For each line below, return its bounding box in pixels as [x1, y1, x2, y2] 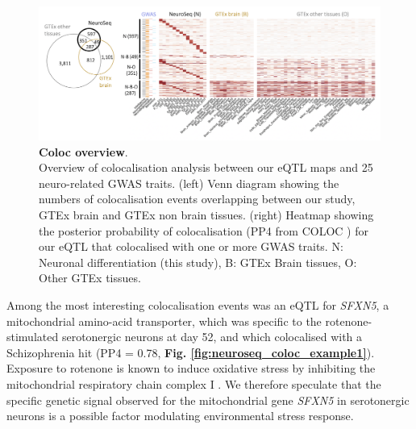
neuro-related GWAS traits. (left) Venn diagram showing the [39, 174, 339, 191]
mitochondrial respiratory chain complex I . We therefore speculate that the [6, 375, 381, 392]
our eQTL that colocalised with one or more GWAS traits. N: [39, 238, 343, 255]
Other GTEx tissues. [39, 269, 141, 286]
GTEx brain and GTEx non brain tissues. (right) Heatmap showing [39, 206, 374, 223]
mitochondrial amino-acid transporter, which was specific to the [6, 312, 322, 329]
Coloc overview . [39, 143, 128, 160]
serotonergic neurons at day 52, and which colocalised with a [61, 328, 363, 345]
